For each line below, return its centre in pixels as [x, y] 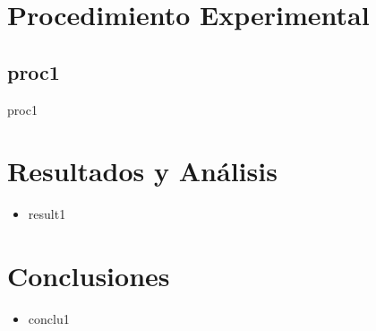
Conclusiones [89, 276]
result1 [47, 214]
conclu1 [49, 319]
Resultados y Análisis [142, 171]
